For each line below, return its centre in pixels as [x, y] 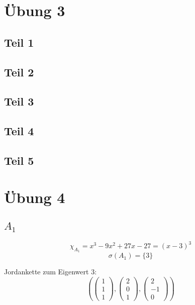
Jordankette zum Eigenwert [46, 272]
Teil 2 [19, 72]
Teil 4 [19, 131]
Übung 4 [35, 197]
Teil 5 [19, 160]
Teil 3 [19, 101]
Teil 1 [19, 42]
